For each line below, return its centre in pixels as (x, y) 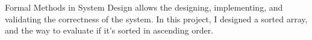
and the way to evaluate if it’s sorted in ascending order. (109, 30)
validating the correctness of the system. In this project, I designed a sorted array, (156, 19)
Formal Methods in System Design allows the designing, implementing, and (144, 7)
